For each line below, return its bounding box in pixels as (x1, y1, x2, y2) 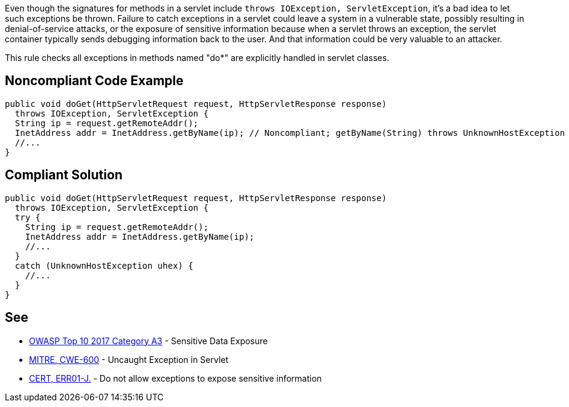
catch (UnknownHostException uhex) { (14, 260, 193, 271)
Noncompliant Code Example (5, 73, 184, 89)
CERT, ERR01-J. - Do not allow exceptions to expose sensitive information (29, 373, 322, 383)
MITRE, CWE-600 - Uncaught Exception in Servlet (29, 354, 229, 365)
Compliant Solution (5, 167, 123, 183)
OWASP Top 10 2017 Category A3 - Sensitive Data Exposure (29, 335, 268, 346)
